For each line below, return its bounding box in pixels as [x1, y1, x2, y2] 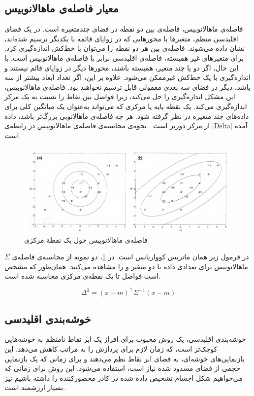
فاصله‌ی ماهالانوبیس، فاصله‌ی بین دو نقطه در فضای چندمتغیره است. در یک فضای [4, 24, 243, 34]
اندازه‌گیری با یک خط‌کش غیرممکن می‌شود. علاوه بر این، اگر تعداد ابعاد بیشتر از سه [4, 72, 251, 82]
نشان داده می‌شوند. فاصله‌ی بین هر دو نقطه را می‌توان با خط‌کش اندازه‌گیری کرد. [4, 43, 245, 53]
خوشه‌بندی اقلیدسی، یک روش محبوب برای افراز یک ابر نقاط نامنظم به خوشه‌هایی [4, 334, 246, 344]
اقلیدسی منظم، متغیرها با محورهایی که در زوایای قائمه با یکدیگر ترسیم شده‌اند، [4, 33, 238, 43]
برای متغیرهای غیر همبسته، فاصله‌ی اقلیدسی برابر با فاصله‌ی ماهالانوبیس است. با [4, 52, 244, 63]
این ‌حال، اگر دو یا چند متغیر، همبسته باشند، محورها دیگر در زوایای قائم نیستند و [4, 62, 239, 72]
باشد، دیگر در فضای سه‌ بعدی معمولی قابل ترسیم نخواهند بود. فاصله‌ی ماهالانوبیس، [4, 81, 251, 92]
